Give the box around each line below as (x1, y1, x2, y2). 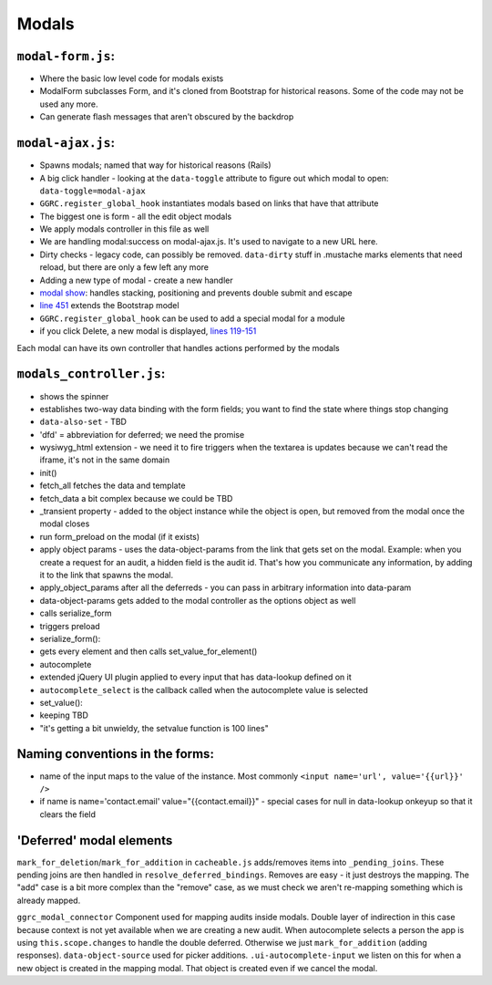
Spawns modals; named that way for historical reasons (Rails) (39, 160, 272, 171)
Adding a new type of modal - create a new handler (39, 275, 233, 285)
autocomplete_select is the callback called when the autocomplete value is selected (39, 684, 368, 695)
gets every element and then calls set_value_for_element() (39, 646, 258, 657)
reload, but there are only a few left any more (39, 262, 210, 273)
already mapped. (16, 895, 81, 906)
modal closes (39, 518, 90, 529)
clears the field (39, 808, 96, 820)
